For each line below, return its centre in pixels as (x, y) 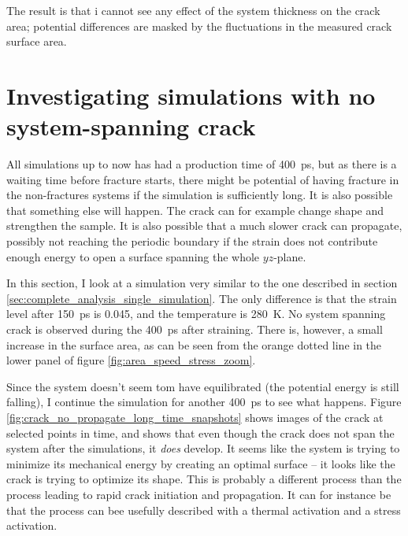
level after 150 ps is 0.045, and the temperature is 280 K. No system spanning (196, 314)
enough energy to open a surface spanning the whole (133, 256)
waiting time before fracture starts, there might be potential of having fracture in (203, 179)
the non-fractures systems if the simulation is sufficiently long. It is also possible (200, 195)
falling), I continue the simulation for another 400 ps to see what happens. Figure (204, 402)
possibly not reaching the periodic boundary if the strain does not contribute (192, 241)
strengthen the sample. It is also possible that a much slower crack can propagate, (204, 225)
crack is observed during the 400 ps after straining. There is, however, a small (195, 329)
